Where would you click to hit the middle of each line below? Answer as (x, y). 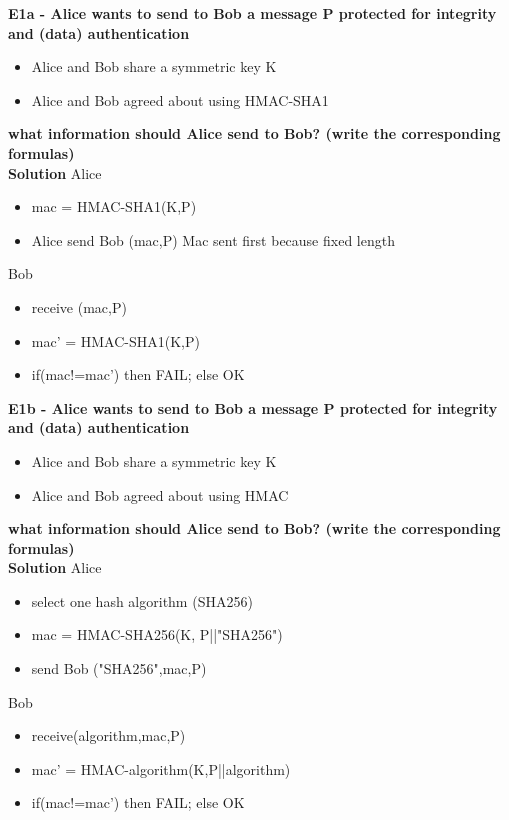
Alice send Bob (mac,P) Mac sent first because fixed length (213, 239)
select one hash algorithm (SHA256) (142, 600)
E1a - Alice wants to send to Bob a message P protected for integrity (252, 13)
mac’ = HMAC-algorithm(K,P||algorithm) (161, 768)
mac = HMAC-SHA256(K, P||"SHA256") (157, 634)
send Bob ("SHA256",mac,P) (119, 668)
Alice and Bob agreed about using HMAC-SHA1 (180, 99)
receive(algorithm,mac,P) (108, 735)
